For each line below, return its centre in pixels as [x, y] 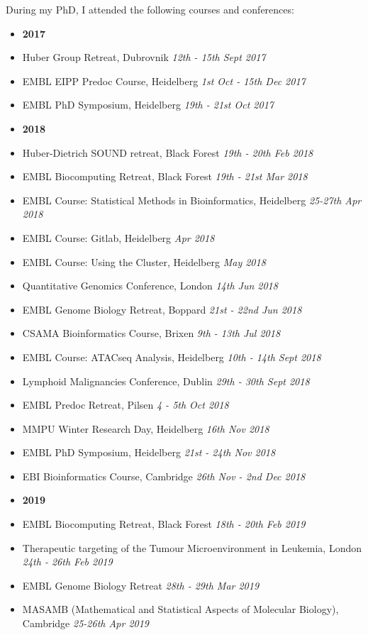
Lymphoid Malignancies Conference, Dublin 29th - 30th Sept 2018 [166, 381]
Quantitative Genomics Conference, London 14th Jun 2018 [150, 286]
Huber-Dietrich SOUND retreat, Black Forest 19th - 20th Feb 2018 [168, 152]
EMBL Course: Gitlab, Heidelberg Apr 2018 [118, 237]
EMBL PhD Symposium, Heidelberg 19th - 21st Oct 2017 [148, 105]
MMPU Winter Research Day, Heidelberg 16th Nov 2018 [146, 428]
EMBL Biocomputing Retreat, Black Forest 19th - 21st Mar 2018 [165, 176]
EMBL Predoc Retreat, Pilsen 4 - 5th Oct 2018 [126, 405]
